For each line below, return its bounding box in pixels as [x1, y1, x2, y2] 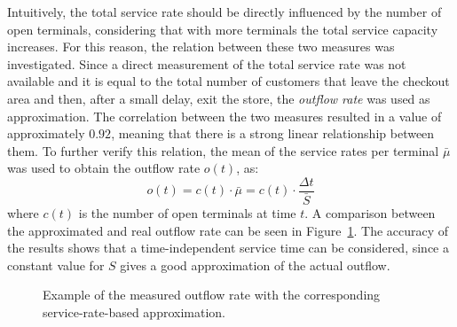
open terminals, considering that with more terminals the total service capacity [7, 19, 438, 38]
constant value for [7, 255, 105, 274]
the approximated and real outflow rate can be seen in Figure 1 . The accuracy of [7, 221, 449, 239]
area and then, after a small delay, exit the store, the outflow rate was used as [7, 89, 430, 107]
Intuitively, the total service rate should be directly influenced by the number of [7, 3, 442, 20]
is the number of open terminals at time [78, 204, 296, 222]
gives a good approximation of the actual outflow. [120, 255, 390, 274]
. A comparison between [304, 204, 436, 222]
